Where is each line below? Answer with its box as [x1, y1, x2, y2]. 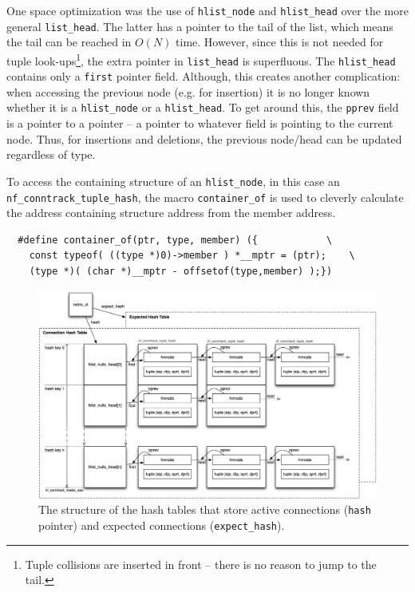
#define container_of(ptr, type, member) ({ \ [18, 234, 333, 246]
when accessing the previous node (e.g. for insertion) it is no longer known [6, 83, 370, 100]
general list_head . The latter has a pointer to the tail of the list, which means [6, 18, 393, 34]
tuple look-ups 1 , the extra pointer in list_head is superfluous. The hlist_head [6, 49, 396, 69]
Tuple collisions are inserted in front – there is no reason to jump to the [25, 555, 377, 572]
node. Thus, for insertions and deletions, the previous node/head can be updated [6, 130, 402, 147]
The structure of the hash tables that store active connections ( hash [38, 501, 371, 518]
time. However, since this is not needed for [176, 34, 384, 50]
